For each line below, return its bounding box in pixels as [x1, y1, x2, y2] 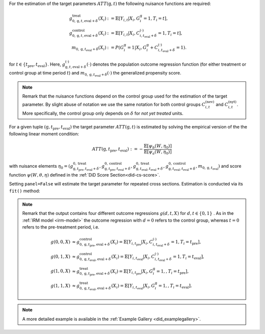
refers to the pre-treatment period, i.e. [22, 224, 100, 230]
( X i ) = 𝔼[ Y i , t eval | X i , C [111, 254, 155, 261]
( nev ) [205, 100, 214, 104]
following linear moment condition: [9, 130, 79, 137]
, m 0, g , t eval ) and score [195, 163, 241, 171]
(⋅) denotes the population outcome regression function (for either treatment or [86, 61, 246, 67]
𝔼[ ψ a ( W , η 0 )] [144, 149, 172, 155]
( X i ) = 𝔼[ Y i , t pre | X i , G [110, 268, 153, 276]
